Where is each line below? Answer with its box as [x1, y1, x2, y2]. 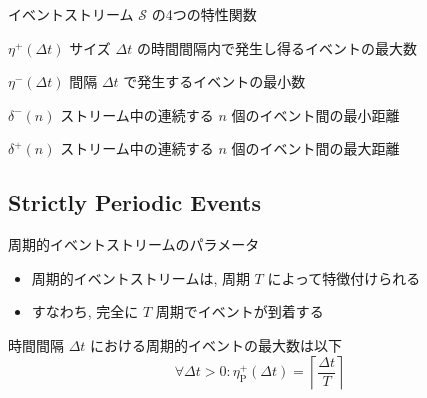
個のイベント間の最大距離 [231, 138, 400, 159]
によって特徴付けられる [267, 267, 421, 288]
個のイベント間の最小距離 [231, 104, 400, 125]
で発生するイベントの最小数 [123, 71, 306, 92]
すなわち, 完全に [31, 301, 139, 322]
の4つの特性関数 [151, 4, 257, 24]
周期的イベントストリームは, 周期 [31, 267, 250, 288]
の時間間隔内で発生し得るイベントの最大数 [136, 37, 417, 58]
